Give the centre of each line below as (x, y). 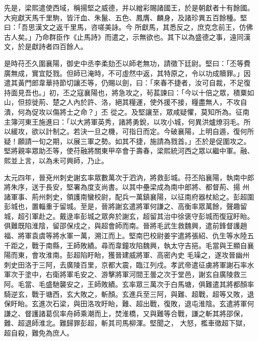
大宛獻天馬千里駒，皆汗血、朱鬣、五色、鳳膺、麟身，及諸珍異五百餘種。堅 (126, 17)
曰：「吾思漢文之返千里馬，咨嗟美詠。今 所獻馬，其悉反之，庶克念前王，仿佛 (129, 27)
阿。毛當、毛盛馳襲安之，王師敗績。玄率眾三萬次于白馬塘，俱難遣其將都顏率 (129, 284)
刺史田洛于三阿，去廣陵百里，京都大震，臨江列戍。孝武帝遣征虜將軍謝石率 (126, 264)
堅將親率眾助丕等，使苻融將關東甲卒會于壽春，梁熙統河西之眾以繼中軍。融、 (129, 151)
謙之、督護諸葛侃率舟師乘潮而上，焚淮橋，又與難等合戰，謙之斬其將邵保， (126, 313)
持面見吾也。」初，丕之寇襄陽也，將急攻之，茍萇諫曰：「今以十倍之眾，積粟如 (129, 92)
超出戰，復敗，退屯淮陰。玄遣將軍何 (195, 304)
